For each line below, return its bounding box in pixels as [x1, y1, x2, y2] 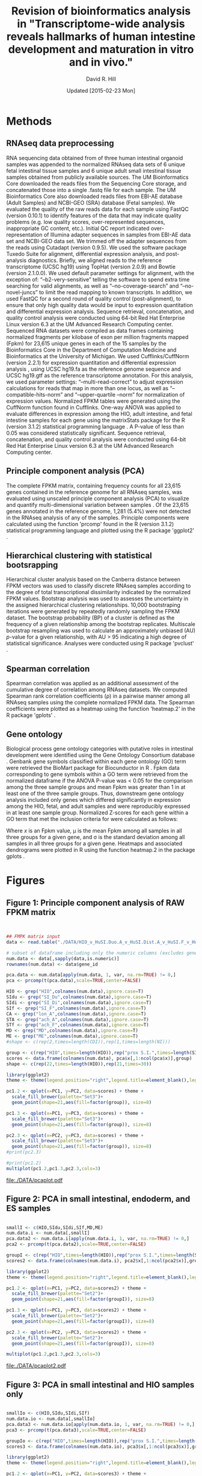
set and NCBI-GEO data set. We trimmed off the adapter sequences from [6, 237, 188, 244]
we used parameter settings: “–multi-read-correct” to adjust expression [6, 378, 183, 385]
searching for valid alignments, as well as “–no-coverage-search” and [6, 282, 179, 290]
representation [6, 231, 43, 238]
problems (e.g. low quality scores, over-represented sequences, [6, 218, 165, 225]
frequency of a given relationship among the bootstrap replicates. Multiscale [6, 621, 195, 628]
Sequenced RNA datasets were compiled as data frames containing [6, 327, 174, 334]
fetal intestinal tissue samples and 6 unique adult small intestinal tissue [6, 167, 182, 174]
